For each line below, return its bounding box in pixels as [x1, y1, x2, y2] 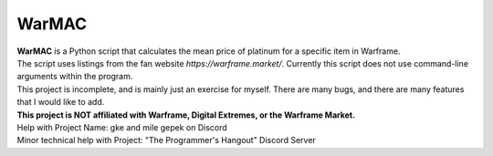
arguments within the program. [16, 71, 133, 82]
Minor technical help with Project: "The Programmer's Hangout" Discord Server [16, 135, 317, 146]
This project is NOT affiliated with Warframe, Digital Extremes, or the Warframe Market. [16, 109, 356, 120]
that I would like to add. [16, 97, 105, 108]
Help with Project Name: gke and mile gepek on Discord [16, 121, 227, 132]
